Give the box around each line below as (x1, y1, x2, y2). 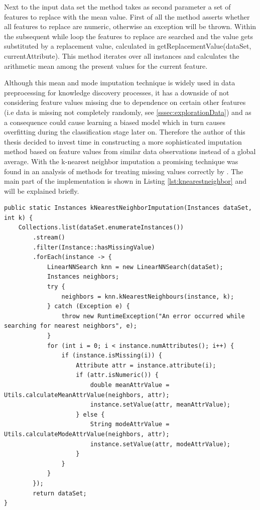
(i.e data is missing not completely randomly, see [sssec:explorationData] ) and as (4, 106, 251, 117)
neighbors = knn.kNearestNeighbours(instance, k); (61, 293, 234, 300)
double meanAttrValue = (90, 381, 170, 389)
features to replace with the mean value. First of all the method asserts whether (4, 11, 250, 22)
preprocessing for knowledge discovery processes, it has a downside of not (4, 87, 229, 97)
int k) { (4, 214, 33, 221)
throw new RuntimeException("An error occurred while (61, 312, 245, 320)
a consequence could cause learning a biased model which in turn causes (4, 116, 226, 127)
